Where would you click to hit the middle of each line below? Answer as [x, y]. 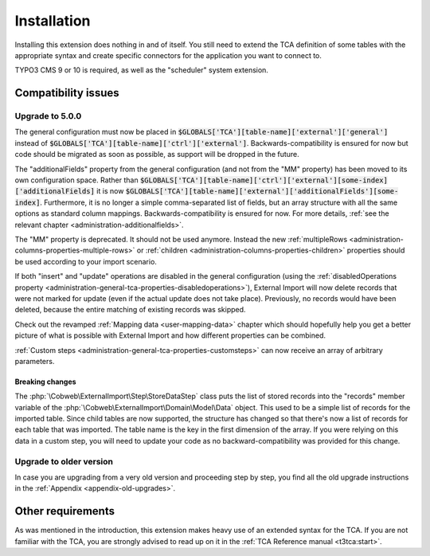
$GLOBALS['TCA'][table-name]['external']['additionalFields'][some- [262, 192]
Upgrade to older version [64, 461]
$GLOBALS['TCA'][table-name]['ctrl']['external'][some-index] [264, 180]
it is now [110, 191]
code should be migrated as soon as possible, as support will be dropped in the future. [157, 155]
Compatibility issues [67, 93]
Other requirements [65, 511]
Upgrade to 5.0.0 [48, 116]
